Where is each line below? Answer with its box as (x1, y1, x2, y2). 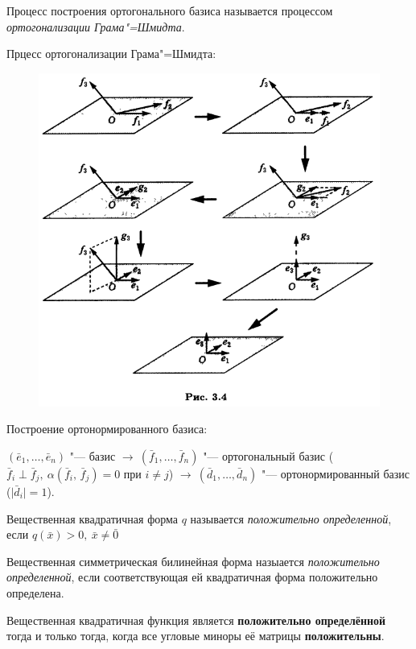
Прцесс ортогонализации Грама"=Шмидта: (6, 45, 216, 62)
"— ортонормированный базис (261, 465, 410, 482)
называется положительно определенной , (190, 510, 392, 527)
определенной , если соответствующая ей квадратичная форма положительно (6, 568, 378, 585)
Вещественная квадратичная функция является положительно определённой (6, 611, 386, 628)
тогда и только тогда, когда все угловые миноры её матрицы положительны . (6, 627, 385, 644)
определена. (6, 585, 64, 601)
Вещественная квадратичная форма (6, 510, 178, 527)
